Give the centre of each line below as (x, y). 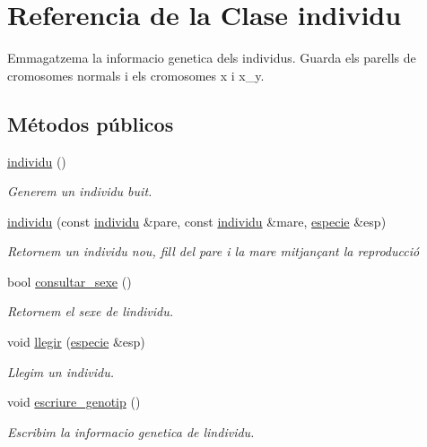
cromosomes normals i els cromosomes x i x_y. (136, 75)
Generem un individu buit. (80, 191)
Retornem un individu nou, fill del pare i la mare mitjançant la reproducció (213, 251)
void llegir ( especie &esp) (76, 342)
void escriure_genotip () (74, 402)
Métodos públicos (91, 123)
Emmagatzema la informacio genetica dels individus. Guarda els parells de (212, 58)
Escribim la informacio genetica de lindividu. (131, 431)
